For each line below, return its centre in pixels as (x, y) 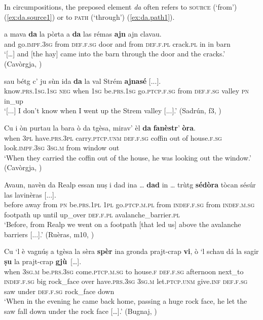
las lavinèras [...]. (30, 194)
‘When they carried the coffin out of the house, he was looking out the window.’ (128, 157)
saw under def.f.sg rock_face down (59, 291)
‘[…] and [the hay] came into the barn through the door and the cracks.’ (115, 54)
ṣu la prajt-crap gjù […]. (43, 261)
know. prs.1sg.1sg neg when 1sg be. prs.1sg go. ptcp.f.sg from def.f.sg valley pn (127, 91)
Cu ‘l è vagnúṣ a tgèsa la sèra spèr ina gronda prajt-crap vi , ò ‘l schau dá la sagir (131, 251)
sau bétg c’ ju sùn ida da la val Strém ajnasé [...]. (83, 81)
